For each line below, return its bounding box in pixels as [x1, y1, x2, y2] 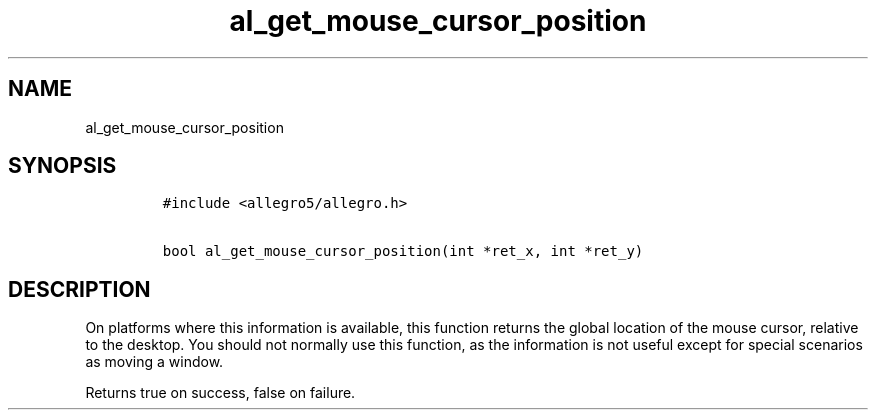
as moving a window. [85, 353, 224, 371]
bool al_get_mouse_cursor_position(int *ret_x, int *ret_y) [162, 243, 644, 260]
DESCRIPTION [8, 276, 151, 302]
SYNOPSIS [8, 153, 117, 179]
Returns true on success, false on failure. [85, 384, 356, 402]
